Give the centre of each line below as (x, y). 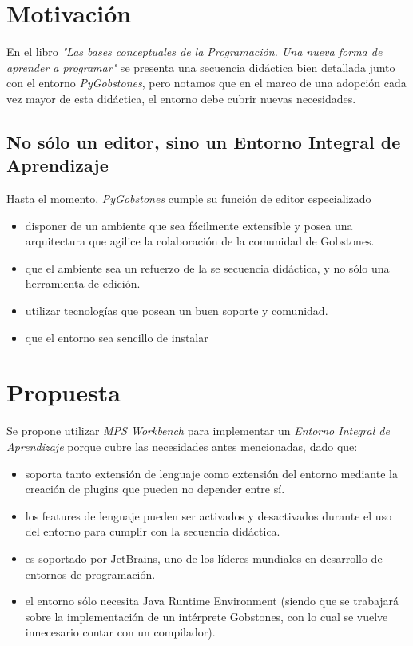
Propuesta (64, 392)
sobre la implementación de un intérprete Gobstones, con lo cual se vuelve (206, 616)
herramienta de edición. (83, 283)
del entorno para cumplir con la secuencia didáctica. (153, 531)
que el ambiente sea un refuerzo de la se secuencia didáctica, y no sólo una (207, 267)
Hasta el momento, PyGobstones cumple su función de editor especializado (189, 199)
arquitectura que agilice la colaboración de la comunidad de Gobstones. (200, 241)
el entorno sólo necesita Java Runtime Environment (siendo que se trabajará (212, 601)
